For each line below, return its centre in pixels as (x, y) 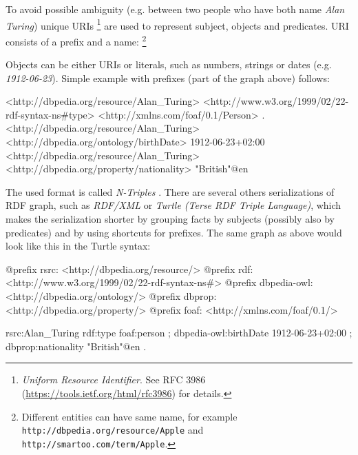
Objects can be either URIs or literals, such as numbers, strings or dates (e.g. (169, 64)
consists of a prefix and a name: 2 (76, 40)
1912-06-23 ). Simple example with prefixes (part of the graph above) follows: (168, 78)
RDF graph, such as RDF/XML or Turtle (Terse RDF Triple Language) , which (173, 205)
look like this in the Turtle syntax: (78, 246)
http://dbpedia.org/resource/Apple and (113, 430)
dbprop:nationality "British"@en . (76, 346)
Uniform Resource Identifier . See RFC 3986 (114, 380)
